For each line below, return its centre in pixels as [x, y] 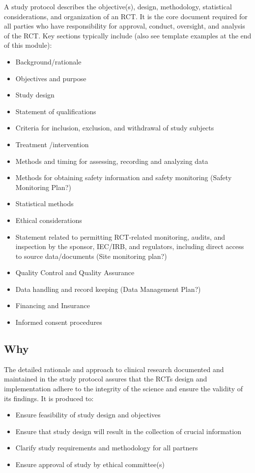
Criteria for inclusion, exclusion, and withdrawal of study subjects [115, 128]
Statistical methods [44, 204]
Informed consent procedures [59, 322]
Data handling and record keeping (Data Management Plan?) [108, 289]
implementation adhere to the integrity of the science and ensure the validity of [123, 389]
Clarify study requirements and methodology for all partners [107, 448]
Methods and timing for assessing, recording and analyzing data [112, 161]
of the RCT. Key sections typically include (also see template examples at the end [128, 35]
